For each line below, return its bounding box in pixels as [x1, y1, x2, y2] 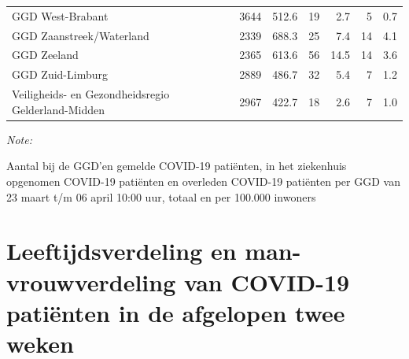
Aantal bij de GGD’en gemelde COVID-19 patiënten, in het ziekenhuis [6, 157, 347, 174]
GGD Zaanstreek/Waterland [12, 27, 149, 43]
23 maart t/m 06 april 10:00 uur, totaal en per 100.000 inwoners [6, 188, 316, 205]
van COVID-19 [183, 265, 350, 298]
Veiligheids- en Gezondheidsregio [12, 86, 170, 102]
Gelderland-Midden [12, 101, 105, 117]
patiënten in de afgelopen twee [6, 296, 345, 328]
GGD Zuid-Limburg [12, 66, 108, 83]
